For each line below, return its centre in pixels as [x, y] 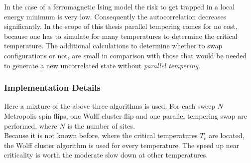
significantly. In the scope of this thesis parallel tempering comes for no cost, [121, 26]
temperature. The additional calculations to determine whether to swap [113, 46]
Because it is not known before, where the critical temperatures [101, 135]
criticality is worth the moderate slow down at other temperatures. [106, 155]
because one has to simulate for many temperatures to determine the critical [121, 36]
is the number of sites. [101, 125]
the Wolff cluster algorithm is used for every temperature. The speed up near [122, 145]
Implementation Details [52, 87]
